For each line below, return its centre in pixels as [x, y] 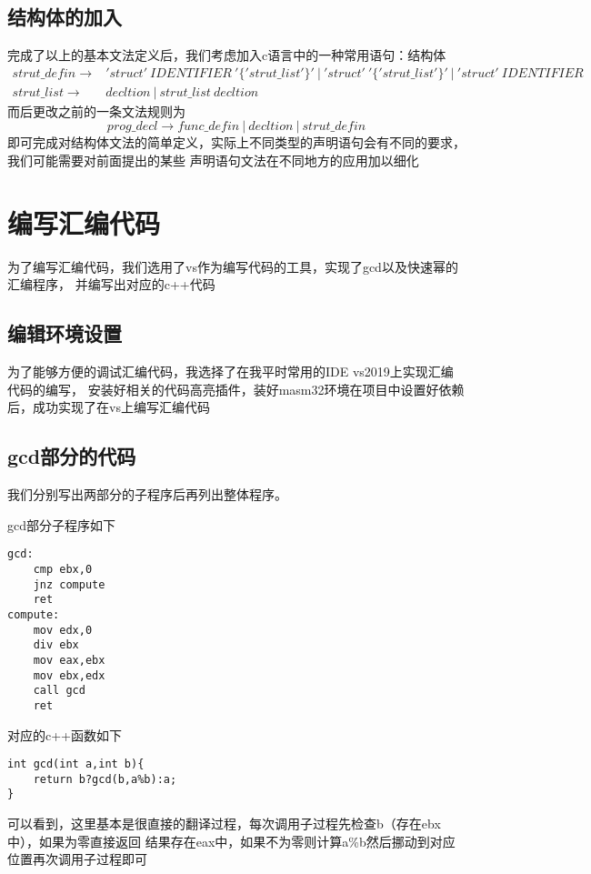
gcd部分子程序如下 [61, 524]
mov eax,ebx [69, 660]
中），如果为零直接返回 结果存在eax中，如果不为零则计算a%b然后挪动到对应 [231, 841]
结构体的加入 [65, 17]
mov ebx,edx [69, 675]
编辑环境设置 [65, 333]
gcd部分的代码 [72, 456]
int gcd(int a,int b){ [76, 764]
